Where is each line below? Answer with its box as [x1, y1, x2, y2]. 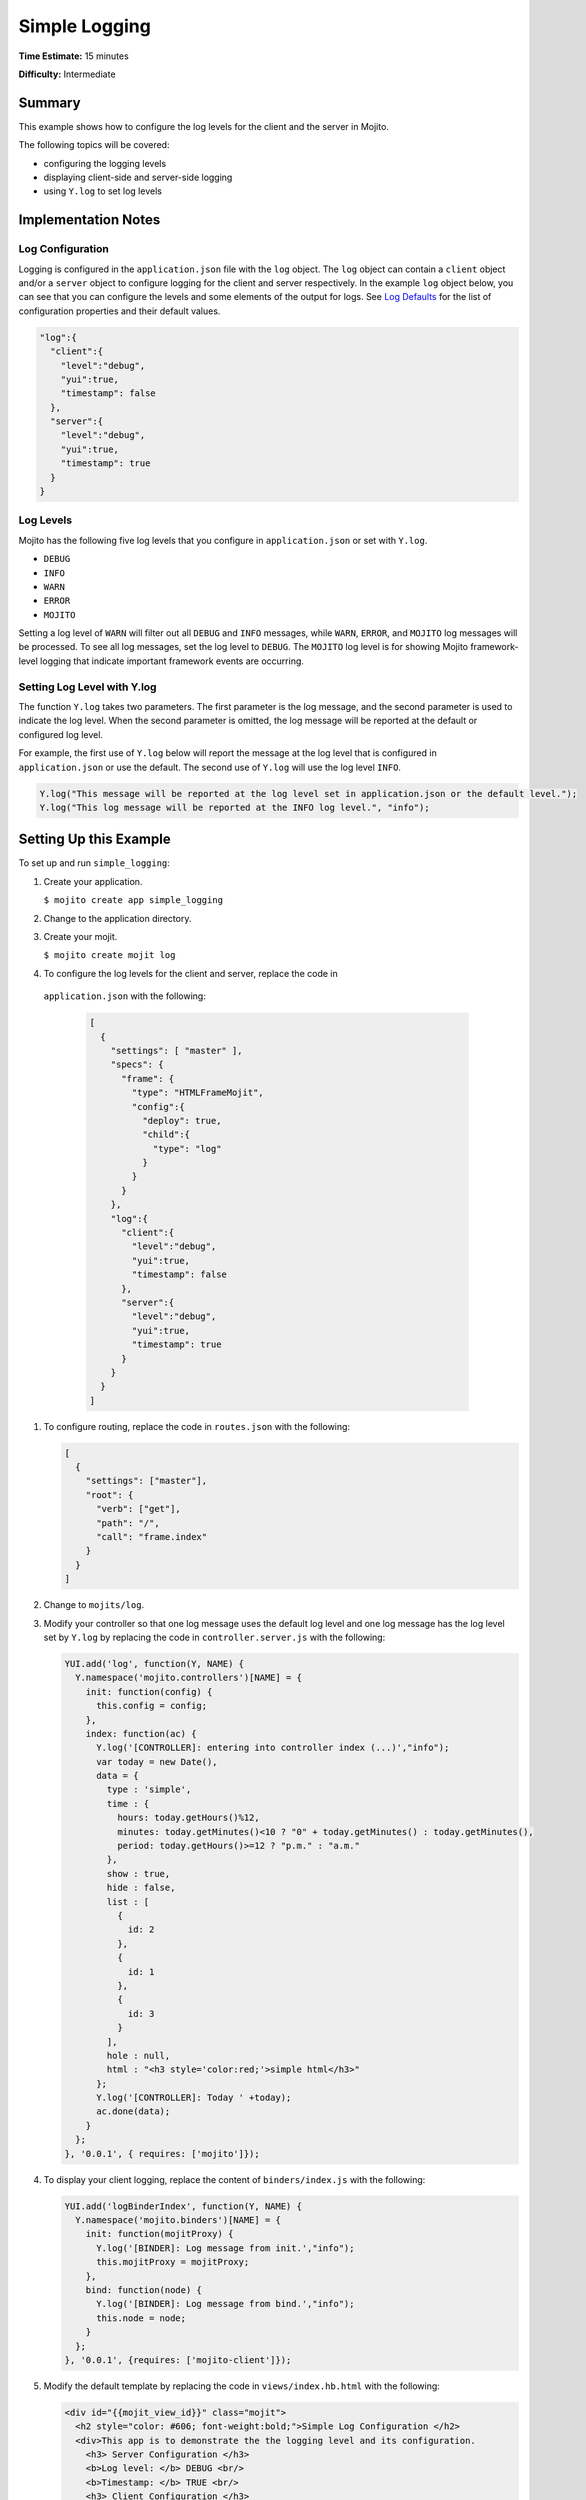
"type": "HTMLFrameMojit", [131, 1087, 264, 1099]
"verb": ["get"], [96, 1503, 182, 1515]
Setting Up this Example [18, 831, 171, 848]
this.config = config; [96, 1700, 208, 1712]
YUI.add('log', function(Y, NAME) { [64, 1658, 245, 1669]
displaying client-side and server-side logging [43, 171, 233, 184]
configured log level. [18, 728, 104, 740]
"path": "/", [96, 1517, 160, 1529]
